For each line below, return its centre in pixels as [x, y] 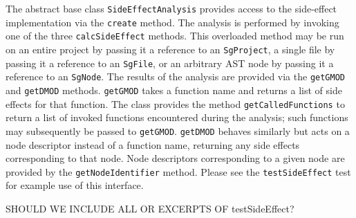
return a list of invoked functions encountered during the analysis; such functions [177, 117]
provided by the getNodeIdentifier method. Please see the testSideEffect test [178, 171]
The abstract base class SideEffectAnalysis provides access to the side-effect [171, 8]
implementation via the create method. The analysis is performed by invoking [172, 22]
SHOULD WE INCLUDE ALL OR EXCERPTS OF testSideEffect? [150, 208]
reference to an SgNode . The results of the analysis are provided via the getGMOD [176, 76]
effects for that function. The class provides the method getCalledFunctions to [175, 103]
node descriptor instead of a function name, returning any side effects [153, 144]
